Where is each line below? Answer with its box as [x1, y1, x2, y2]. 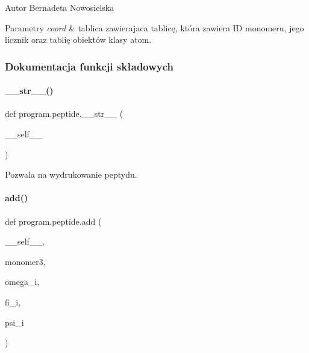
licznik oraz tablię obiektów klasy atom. [5, 33, 152, 46]
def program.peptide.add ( [5, 214, 102, 227]
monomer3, [5, 255, 46, 267]
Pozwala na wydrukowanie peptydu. [5, 168, 137, 181]
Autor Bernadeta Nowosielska [5, 1, 114, 13]
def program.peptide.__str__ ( [5, 107, 123, 120]
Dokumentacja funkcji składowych [5, 58, 174, 73]
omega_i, [5, 275, 40, 288]
